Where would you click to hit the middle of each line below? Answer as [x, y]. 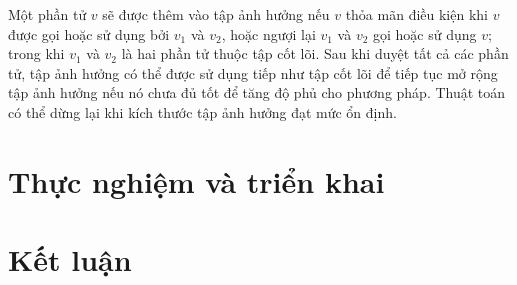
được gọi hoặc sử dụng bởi [89, 33]
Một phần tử [47, 14]
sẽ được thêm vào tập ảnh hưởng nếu [216, 14]
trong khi [36, 53]
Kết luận [70, 259]
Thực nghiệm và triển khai [196, 180]
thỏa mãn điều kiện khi [416, 14]
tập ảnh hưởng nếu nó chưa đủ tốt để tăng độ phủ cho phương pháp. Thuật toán [257, 92]
